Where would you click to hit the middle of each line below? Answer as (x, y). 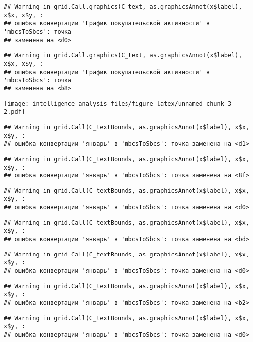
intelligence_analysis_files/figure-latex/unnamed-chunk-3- (134, 104)
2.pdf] (15, 112)
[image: (17, 104)
